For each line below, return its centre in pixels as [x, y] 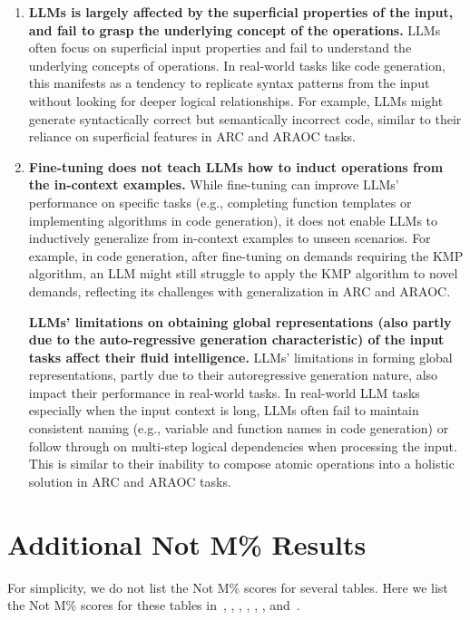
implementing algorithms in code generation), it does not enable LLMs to [233, 220]
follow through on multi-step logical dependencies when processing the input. [243, 446]
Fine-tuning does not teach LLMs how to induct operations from [236, 166]
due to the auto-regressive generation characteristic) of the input [236, 339]
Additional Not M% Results [187, 543]
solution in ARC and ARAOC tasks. [130, 481]
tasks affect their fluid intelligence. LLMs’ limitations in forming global [240, 357]
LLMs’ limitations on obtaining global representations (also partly [240, 321]
